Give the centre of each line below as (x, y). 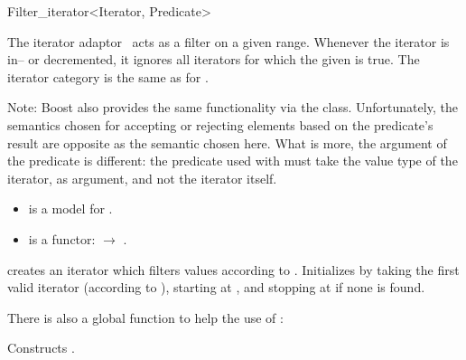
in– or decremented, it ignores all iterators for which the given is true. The (214, 59)
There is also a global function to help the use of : (145, 317)
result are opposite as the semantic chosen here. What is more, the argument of (227, 142)
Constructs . (41, 348)
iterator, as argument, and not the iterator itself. (142, 178)
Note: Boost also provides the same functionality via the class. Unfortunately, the (233, 107)
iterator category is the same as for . (108, 76)
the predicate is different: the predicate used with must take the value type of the (233, 161)
